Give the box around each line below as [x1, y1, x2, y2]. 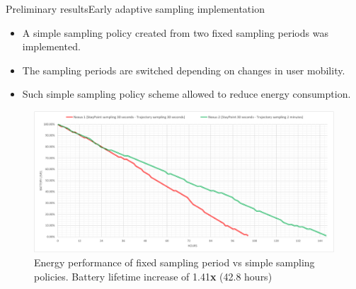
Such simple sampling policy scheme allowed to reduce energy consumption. [22, 86, 351, 101]
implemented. [22, 39, 81, 54]
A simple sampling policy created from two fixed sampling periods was [22, 25, 328, 40]
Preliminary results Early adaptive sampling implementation [6, 1, 265, 16]
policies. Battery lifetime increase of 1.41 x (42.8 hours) [34, 268, 272, 283]
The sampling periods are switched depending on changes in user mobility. [22, 62, 345, 77]
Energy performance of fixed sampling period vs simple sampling [34, 255, 315, 270]
